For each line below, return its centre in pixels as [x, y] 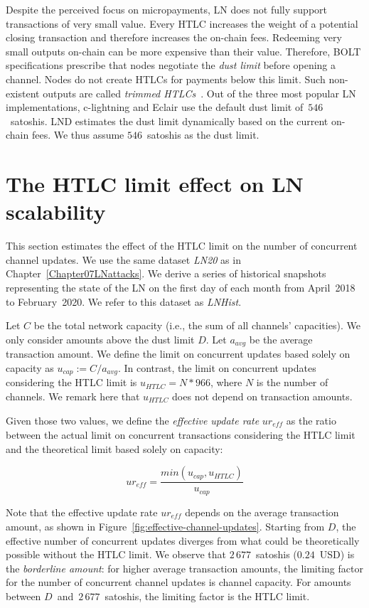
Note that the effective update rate [82, 512]
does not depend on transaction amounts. [262, 396]
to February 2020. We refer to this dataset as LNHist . [124, 301]
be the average [281, 339]
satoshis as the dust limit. [203, 135]
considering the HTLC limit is [71, 382]
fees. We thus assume [78, 135]
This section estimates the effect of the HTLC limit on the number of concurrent [182, 246]
